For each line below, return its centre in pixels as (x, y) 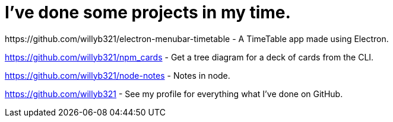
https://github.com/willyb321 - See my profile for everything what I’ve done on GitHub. (174, 94)
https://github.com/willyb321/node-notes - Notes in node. (118, 75)
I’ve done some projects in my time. (148, 12)
